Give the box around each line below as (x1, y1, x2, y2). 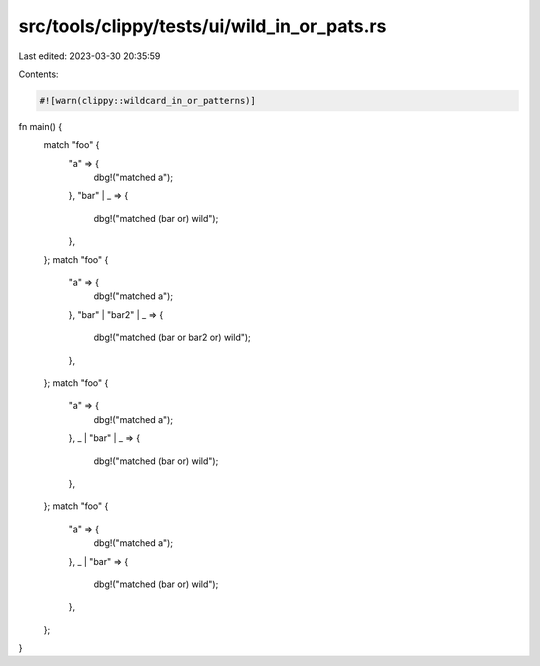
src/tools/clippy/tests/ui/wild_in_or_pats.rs (18, 15, 387, 37)
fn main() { (18, 120, 63, 132)
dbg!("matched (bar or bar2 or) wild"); (93, 331, 252, 344)
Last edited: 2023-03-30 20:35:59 (18, 50, 161, 62)
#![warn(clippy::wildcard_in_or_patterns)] (39, 95, 257, 106)
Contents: (18, 68, 59, 80)
